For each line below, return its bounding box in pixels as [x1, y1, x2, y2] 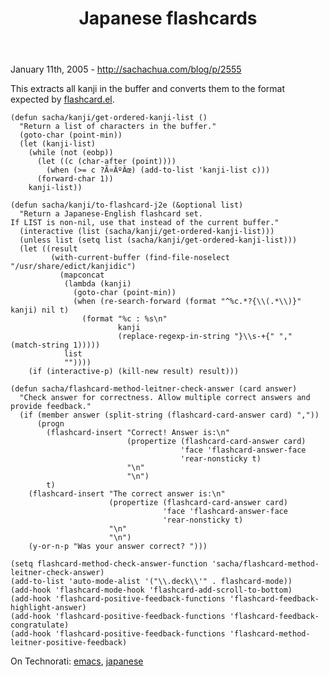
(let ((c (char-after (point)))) [36, 157, 177, 167]
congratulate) [10, 620, 70, 631]
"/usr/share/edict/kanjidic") [10, 262, 137, 272]
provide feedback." [10, 402, 92, 412]
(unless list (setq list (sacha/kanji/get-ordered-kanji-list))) [19, 235, 298, 246]
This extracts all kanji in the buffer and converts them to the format [10, 83, 286, 95]
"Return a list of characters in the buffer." [19, 122, 217, 132]
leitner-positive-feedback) [10, 638, 128, 648]
